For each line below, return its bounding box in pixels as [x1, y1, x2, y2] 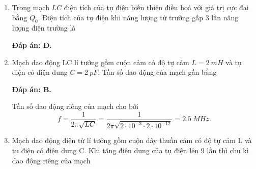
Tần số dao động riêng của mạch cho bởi [12, 101, 139, 111]
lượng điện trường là [12, 22, 76, 33]
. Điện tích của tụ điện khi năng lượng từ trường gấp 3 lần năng [38, 12, 239, 22]
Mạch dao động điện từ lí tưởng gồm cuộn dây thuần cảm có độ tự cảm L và [12, 135, 252, 146]
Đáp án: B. [12, 83, 51, 94]
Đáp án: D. [12, 39, 52, 50]
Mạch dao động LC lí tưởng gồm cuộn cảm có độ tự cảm [12, 57, 189, 67]
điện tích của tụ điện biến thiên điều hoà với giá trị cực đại [64, 2, 249, 12]
